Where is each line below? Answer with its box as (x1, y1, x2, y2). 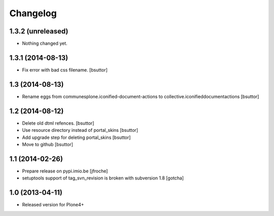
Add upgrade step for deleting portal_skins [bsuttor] (22, 134, 131, 140)
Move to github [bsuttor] (22, 141, 74, 147)
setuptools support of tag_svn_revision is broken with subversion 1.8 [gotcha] (22, 175, 184, 181)
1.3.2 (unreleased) (9, 27, 68, 35)
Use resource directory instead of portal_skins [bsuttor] (22, 127, 139, 133)
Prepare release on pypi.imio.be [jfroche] (22, 168, 108, 174)
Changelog (9, 8, 57, 19)
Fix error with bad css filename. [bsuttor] (22, 66, 108, 73)
